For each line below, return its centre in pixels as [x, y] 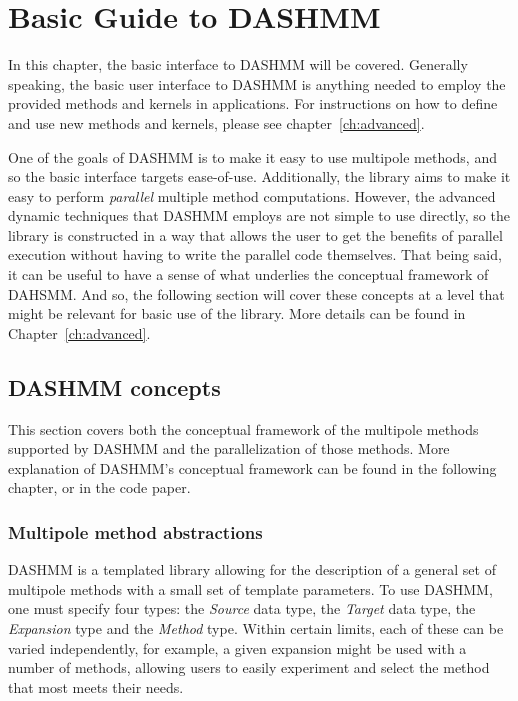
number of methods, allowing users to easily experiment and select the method [249, 667]
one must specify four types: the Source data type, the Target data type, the [242, 608]
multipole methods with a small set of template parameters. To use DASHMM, [250, 588]
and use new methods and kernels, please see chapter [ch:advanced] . [216, 122]
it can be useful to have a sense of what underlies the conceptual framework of [248, 274]
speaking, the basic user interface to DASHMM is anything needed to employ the [257, 83]
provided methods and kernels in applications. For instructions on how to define [253, 103]
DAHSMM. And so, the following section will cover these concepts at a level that [256, 293]
